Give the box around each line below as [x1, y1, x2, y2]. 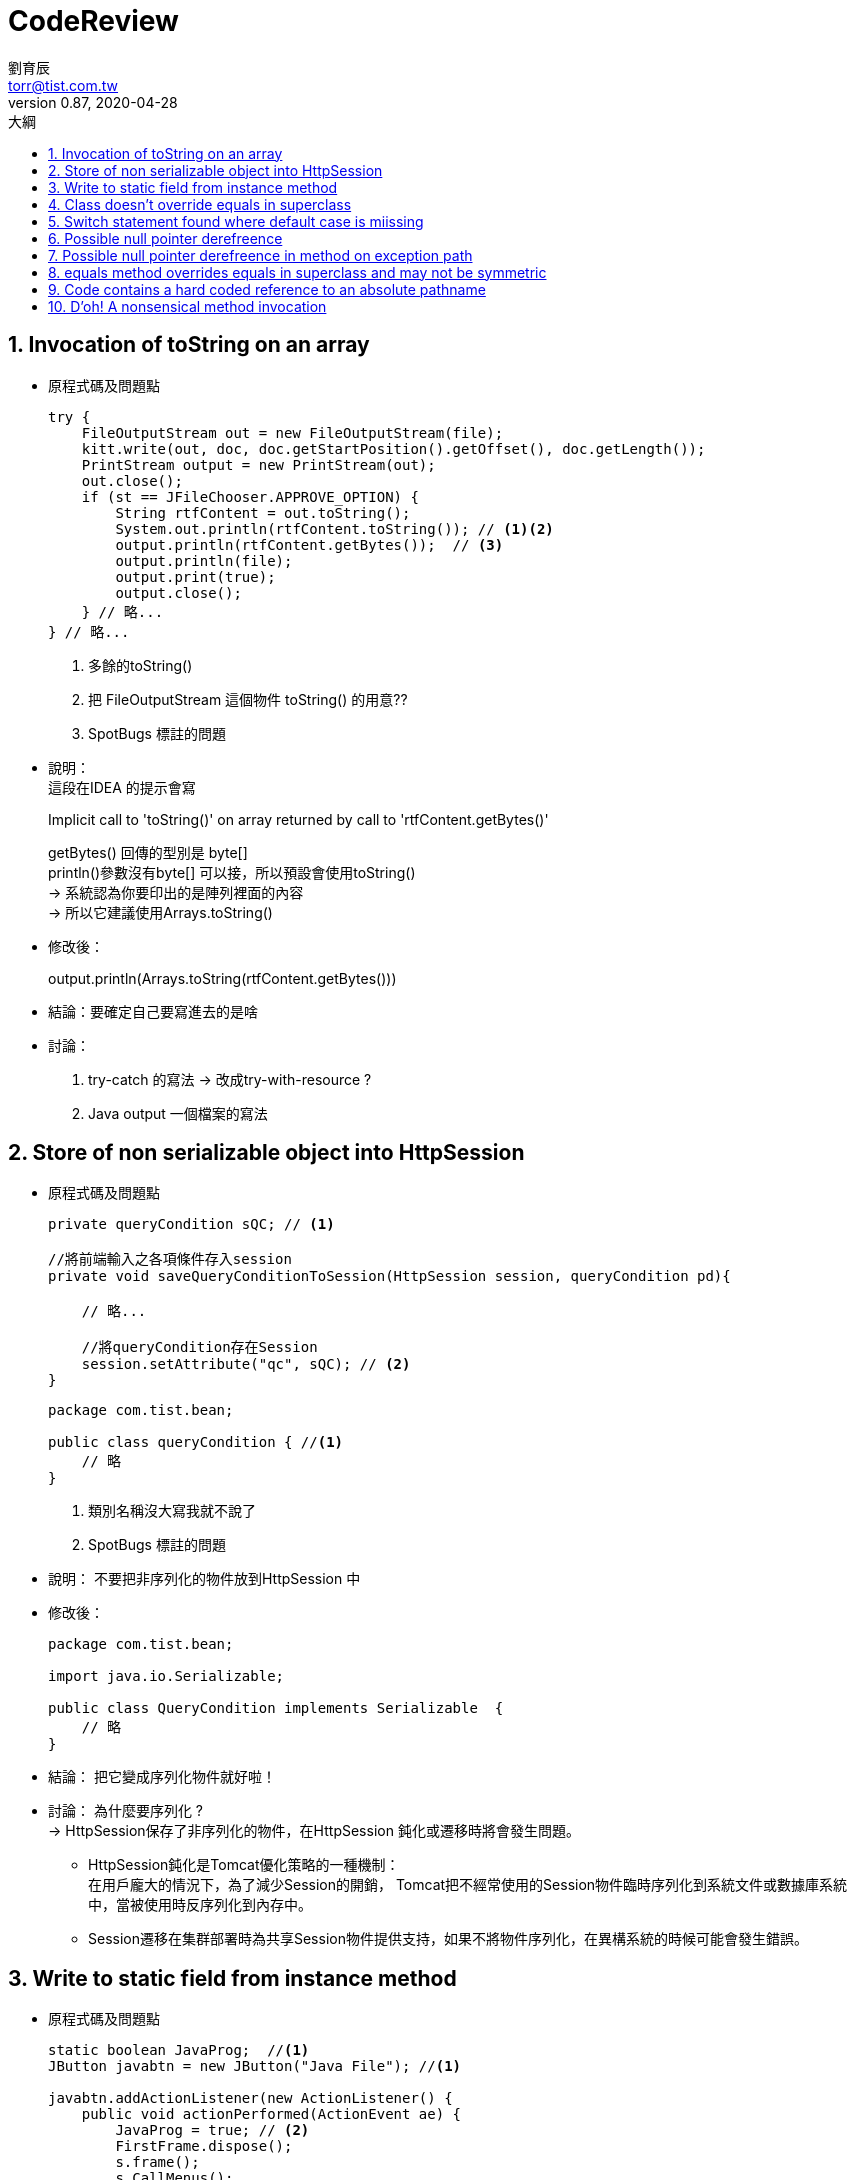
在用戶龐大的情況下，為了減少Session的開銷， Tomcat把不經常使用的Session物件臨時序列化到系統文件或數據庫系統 [88, 1876, 848, 1894]
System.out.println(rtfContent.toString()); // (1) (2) [115, 520, 554, 537]
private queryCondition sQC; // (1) [48, 1216, 335, 1233]
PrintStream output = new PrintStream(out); [81, 456, 436, 473]
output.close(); [115, 584, 242, 601]
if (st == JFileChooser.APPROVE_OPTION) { [81, 488, 419, 505]
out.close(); [81, 472, 183, 489]
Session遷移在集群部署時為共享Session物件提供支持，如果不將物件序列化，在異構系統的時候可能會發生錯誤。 [88, 1930, 808, 1948]
